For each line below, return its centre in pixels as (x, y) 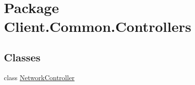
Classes (22, 57)
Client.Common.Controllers (98, 26)
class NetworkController (39, 77)
